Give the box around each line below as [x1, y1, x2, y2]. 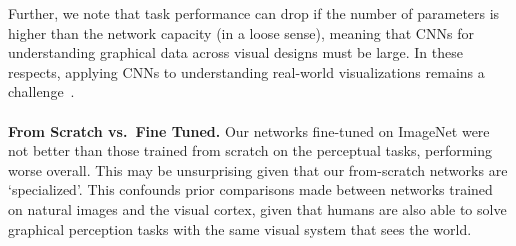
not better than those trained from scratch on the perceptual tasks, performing [8, 140, 492, 161]
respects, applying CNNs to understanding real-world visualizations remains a [8, 61, 485, 82]
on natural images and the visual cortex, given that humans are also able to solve [8, 198, 507, 219]
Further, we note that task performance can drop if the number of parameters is [8, 3, 500, 23]
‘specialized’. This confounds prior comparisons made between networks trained [8, 179, 493, 200]
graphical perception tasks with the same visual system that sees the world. [8, 218, 472, 239]
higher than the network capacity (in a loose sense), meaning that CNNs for [8, 22, 474, 43]
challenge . [8, 81, 75, 102]
